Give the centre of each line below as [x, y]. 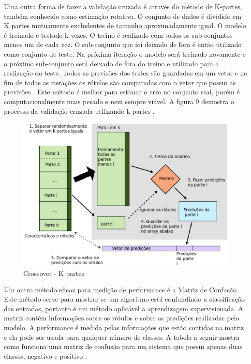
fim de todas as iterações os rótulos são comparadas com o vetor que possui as [120, 82]
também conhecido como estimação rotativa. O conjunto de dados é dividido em [123, 16]
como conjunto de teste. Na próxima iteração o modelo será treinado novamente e [125, 53]
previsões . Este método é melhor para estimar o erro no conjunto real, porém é [122, 92]
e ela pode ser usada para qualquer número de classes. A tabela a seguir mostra [122, 337]
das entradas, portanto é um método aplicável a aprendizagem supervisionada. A [124, 308]
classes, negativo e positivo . [45, 356]
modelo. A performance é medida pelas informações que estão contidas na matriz [124, 327]
